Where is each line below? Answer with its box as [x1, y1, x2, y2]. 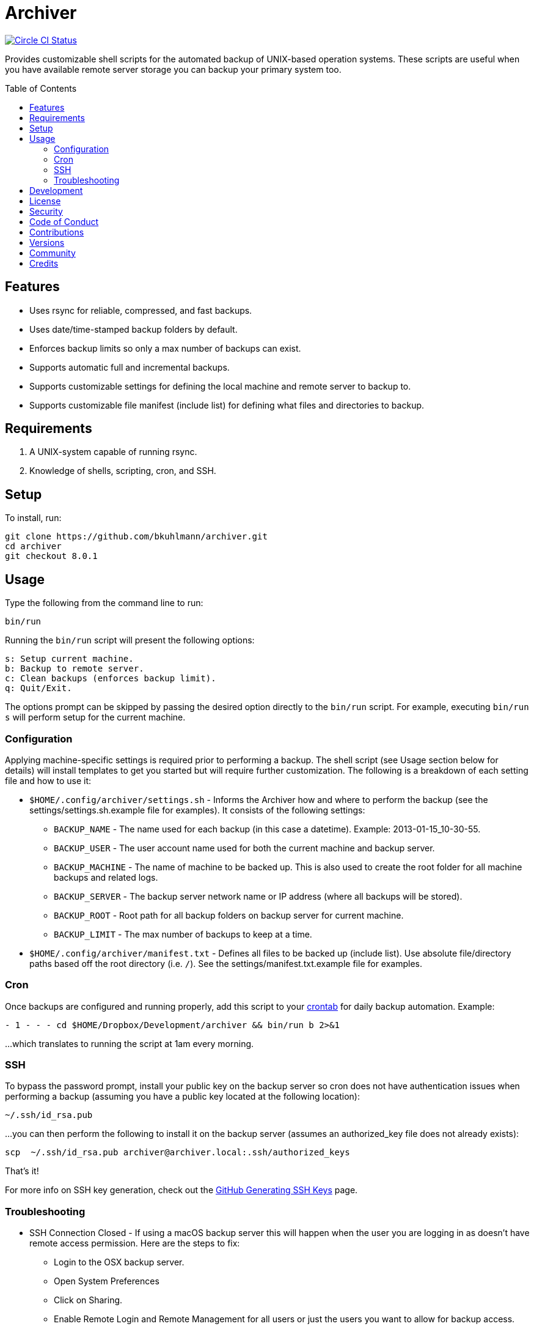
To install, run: [5, 513, 62, 524]
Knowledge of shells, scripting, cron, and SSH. [29, 465, 216, 476]
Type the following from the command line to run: [5, 598, 203, 609]
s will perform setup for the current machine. [5, 712, 186, 723]
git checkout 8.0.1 [5, 551, 98, 561]
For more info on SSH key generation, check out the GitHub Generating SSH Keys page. [5, 1185, 358, 1196]
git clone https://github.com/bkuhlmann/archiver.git [5, 531, 268, 542]
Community [29, 247, 76, 258]
